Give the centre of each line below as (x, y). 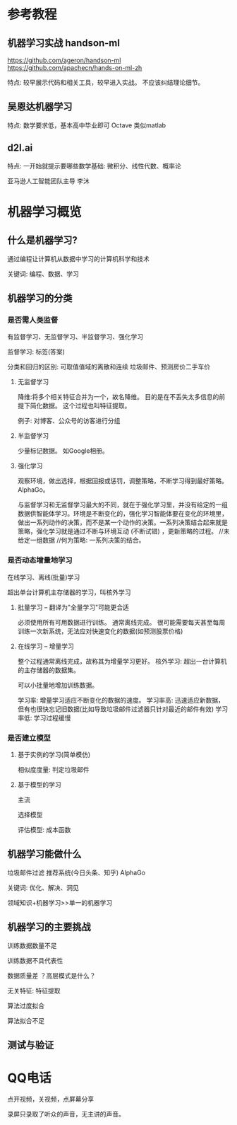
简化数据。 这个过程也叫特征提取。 (80, 406)
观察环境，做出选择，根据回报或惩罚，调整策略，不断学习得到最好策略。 (122, 481)
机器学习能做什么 (44, 854)
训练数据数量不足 (32, 945)
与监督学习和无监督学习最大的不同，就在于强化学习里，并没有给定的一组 (122, 505)
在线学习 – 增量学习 (45, 646)
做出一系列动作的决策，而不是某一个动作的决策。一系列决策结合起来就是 (122, 523)
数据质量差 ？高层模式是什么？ (51, 975)
